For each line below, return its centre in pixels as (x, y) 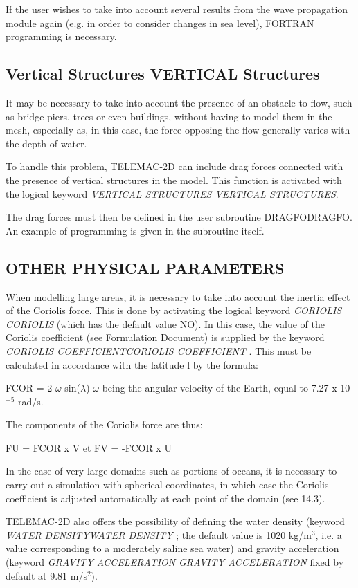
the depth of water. (46, 143)
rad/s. (30, 401)
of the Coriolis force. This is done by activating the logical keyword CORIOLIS (174, 310)
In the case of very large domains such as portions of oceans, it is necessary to (171, 471)
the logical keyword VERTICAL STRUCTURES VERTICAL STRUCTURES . (172, 193)
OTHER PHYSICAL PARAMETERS (145, 267)
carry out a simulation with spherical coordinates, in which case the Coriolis (167, 485)
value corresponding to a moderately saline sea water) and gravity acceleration (172, 548)
